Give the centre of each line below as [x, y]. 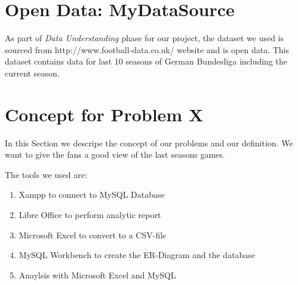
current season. [32, 73]
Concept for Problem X [104, 114]
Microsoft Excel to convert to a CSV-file [93, 235]
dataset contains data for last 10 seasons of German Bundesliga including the [146, 61]
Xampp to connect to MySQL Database [92, 194]
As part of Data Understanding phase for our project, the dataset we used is [144, 38]
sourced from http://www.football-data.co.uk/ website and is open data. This [147, 49]
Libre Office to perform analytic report [90, 214]
